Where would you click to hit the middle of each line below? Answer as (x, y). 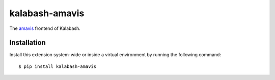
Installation (28, 43)
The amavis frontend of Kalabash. (45, 28)
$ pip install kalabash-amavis (58, 66)
